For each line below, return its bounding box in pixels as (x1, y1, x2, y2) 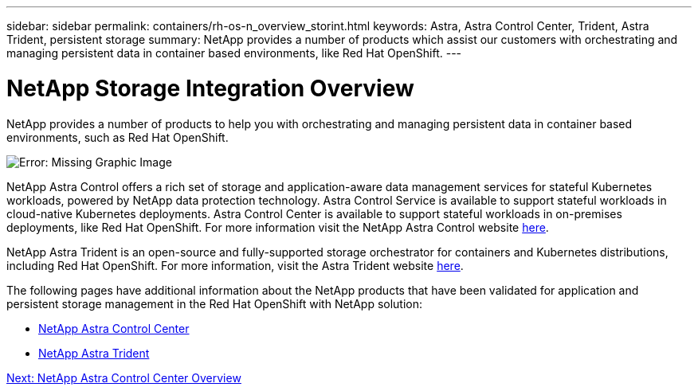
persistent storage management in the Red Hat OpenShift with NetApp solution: (6, 296, 423, 311)
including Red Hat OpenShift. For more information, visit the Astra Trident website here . (6, 258, 464, 272)
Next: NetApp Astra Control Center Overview (6, 370, 241, 385)
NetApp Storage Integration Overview (6, 74, 414, 102)
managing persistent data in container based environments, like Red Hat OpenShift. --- (6, 46, 462, 60)
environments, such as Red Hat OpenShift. (6, 130, 229, 144)
